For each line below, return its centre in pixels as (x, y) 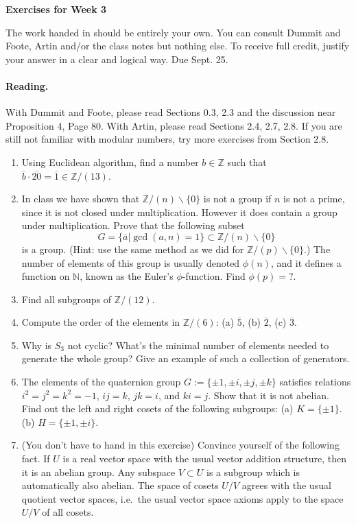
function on (46, 276)
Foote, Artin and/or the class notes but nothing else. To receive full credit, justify (178, 46)
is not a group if (237, 199)
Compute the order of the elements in (101, 322)
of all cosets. (68, 512)
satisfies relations (315, 382)
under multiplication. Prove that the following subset (133, 225)
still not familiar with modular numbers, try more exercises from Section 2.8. (167, 139)
